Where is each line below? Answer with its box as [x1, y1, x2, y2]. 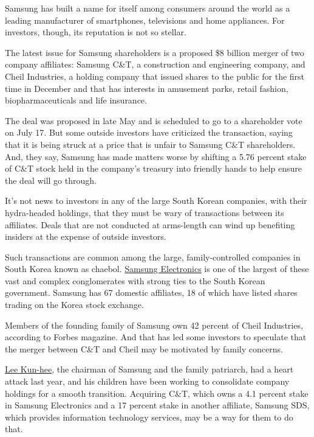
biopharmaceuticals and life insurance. [5, 94, 147, 107]
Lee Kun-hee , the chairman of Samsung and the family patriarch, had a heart [5, 363, 294, 376]
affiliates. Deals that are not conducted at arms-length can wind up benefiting [5, 218, 295, 231]
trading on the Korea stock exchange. [5, 298, 144, 311]
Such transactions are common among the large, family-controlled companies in [5, 250, 301, 263]
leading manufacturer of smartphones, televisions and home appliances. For [5, 13, 285, 26]
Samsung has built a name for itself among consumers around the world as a [5, 2, 290, 14]
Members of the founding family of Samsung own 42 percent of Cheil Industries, [5, 318, 303, 331]
